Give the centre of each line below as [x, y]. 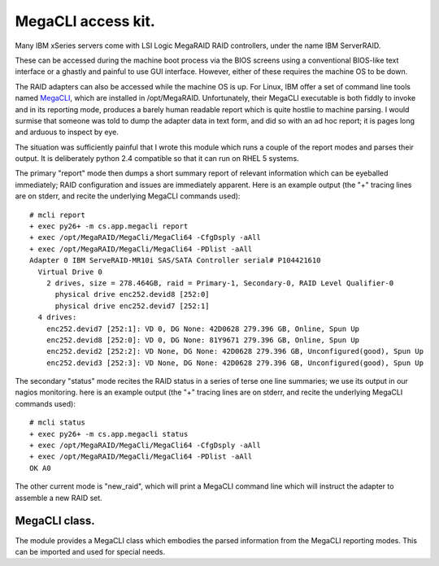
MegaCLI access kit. [85, 21]
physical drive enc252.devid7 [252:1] [133, 306]
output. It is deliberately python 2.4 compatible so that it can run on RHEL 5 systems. [157, 159]
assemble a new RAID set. [59, 498]
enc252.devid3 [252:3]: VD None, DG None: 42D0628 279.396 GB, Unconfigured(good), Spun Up [235, 363]
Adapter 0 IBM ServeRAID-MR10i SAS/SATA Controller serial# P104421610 [175, 261]
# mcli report [57, 215]
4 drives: [57, 318]
